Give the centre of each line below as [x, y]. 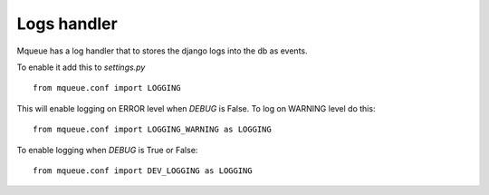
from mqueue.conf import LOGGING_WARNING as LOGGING [152, 130]
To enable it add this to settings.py [81, 67]
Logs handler [67, 24]
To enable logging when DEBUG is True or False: [107, 150]
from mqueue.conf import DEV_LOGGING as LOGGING [143, 171]
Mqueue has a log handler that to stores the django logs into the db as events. [162, 51]
